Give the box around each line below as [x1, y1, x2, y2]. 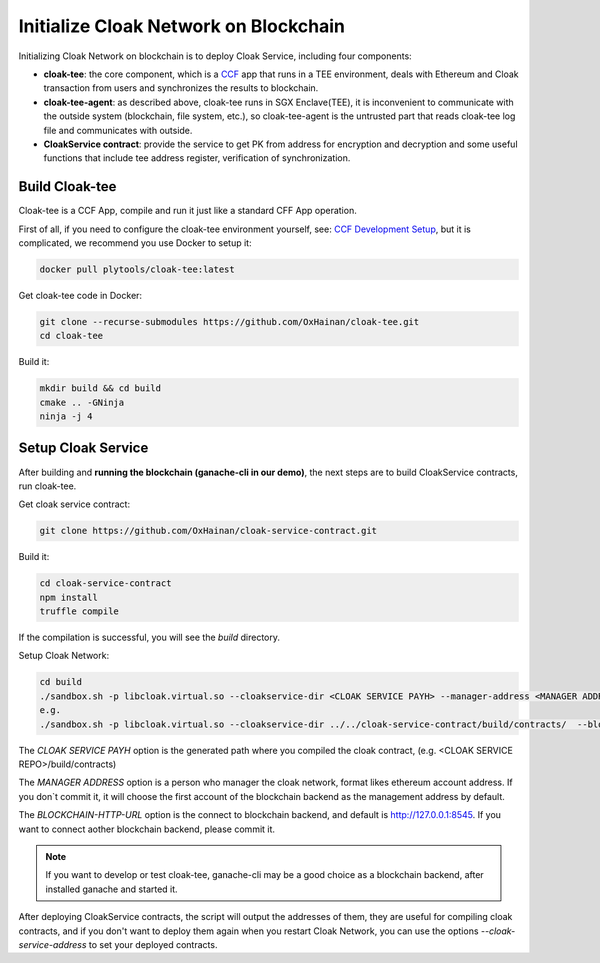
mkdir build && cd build [39, 383, 162, 394]
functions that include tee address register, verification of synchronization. [43, 152, 351, 164]
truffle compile [39, 606, 120, 617]
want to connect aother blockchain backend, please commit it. [18, 823, 275, 835]
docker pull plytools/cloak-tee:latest [39, 263, 235, 275]
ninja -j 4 [39, 411, 93, 422]
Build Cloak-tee [18, 178, 117, 195]
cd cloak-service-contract [39, 578, 172, 589]
